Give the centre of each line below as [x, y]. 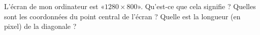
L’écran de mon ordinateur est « [54, 6]
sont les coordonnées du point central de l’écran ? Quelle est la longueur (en [122, 16]
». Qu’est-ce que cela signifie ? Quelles [197, 6]
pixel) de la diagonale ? [40, 26]
